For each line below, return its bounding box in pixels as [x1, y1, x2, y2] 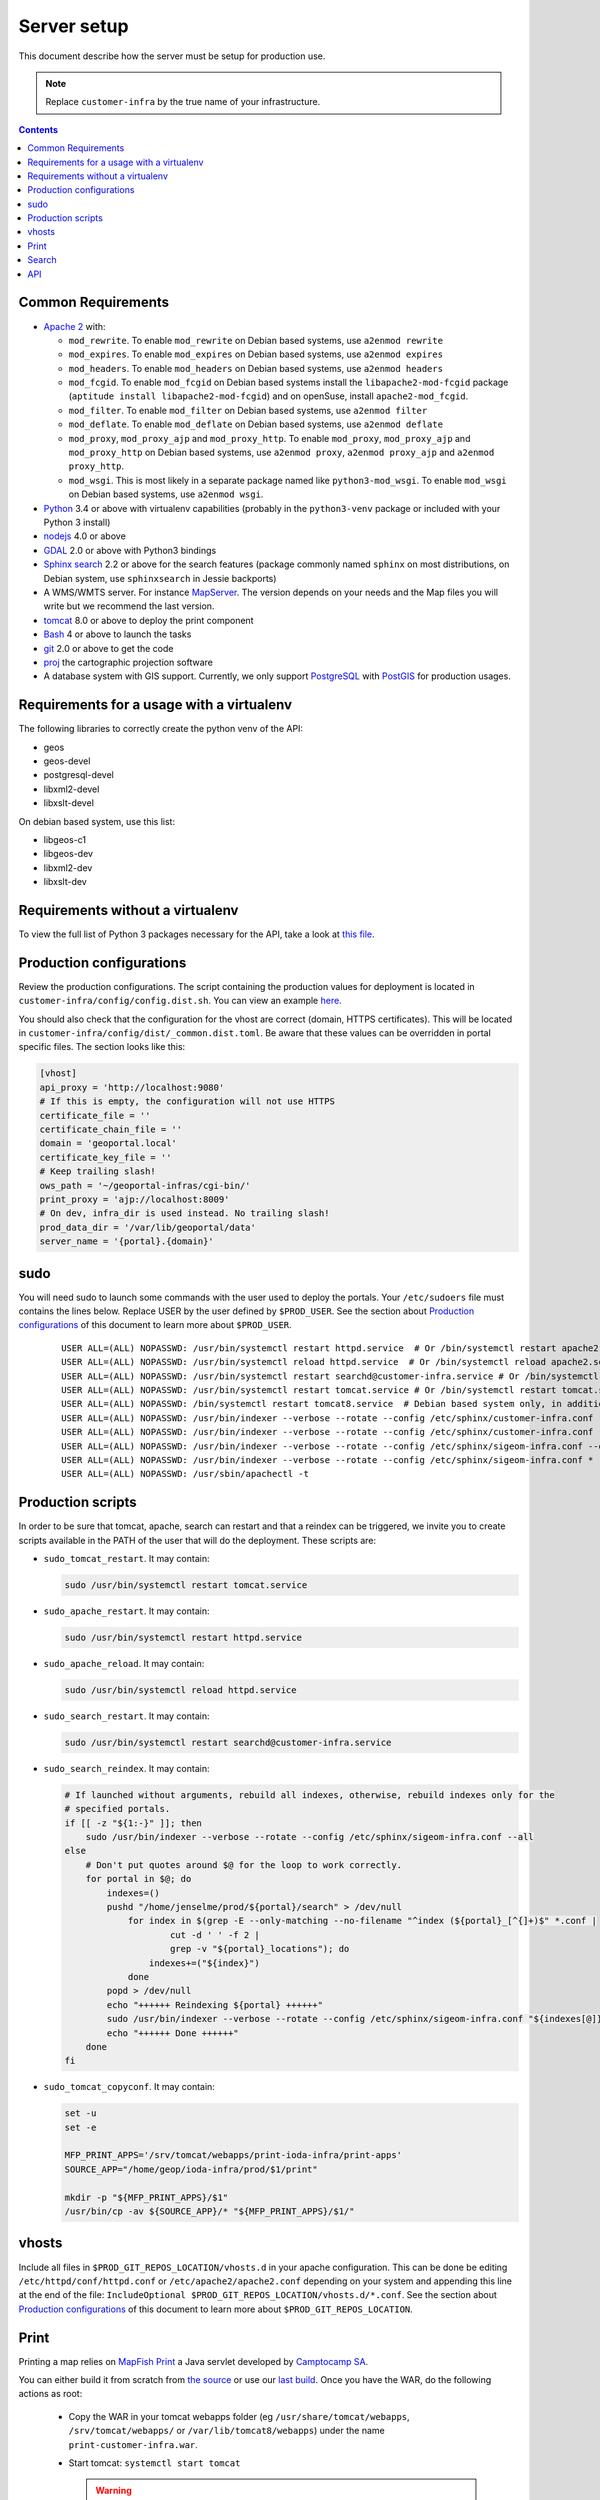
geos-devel [43, 755, 91, 767]
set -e [64, 2121, 97, 2133]
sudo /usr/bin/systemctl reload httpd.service [64, 1684, 297, 1695]
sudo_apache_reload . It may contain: [43, 1657, 205, 1669]
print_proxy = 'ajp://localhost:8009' [39, 1193, 230, 1205]
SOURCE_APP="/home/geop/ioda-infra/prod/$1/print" [64, 2163, 319, 2175]
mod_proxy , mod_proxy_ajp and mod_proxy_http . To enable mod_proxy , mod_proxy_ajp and [68, 432, 471, 444]
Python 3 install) [43, 516, 111, 528]
